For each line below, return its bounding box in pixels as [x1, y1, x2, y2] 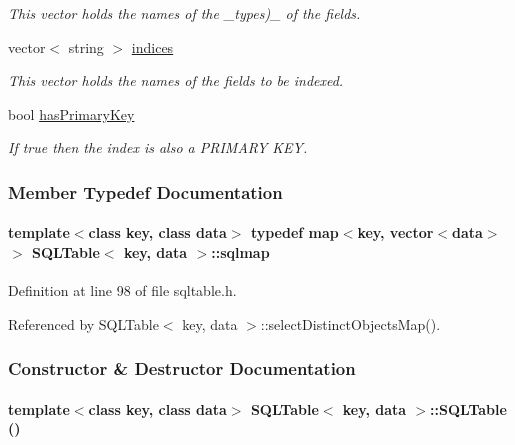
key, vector [357, 222, 434, 243]
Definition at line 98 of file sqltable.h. [8, 280, 237, 301]
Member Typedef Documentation [8, 179, 283, 204]
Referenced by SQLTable [8, 313, 159, 334]
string [68, 36, 104, 57]
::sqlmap [211, 242, 270, 262]
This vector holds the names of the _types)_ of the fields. [8, 3, 361, 23]
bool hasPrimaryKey [8, 103, 135, 124]
